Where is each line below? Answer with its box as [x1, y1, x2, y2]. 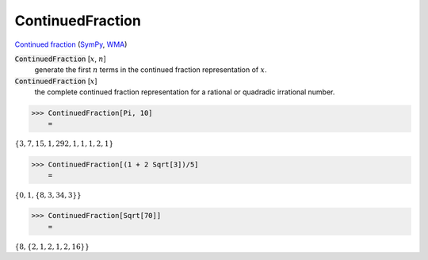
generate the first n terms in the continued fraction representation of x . [34, 65, 267, 75]
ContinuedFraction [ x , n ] [14, 54, 106, 63]
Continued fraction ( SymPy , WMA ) [14, 40, 128, 49]
